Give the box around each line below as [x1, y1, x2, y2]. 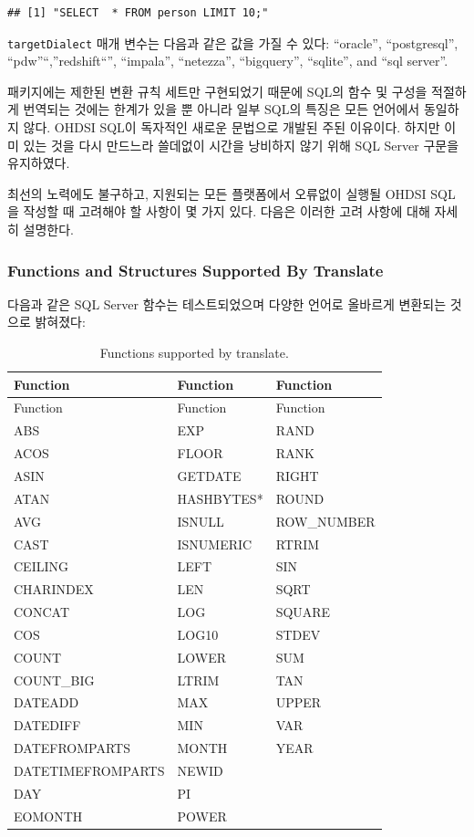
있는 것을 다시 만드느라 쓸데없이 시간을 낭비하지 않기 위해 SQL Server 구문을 [23, 135, 459, 154]
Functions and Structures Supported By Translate [7, 258, 384, 281]
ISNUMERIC [177, 534, 252, 553]
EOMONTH [14, 806, 83, 825]
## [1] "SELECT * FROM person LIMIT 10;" [7, 6, 269, 19]
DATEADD [14, 693, 79, 712]
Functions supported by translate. [99, 343, 289, 361]
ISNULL [177, 511, 224, 530]
